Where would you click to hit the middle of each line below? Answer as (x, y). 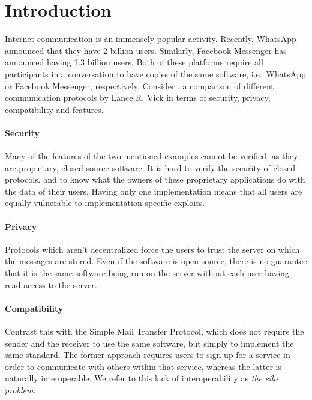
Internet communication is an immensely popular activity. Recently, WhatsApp (151, 39)
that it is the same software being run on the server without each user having (147, 273)
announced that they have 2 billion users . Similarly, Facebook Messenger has (146, 50)
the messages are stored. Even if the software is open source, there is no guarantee (156, 261)
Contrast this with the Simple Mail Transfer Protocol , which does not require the (154, 331)
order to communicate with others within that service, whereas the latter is (143, 366)
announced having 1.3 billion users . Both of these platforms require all (134, 62)
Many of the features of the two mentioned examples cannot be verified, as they (151, 156)
